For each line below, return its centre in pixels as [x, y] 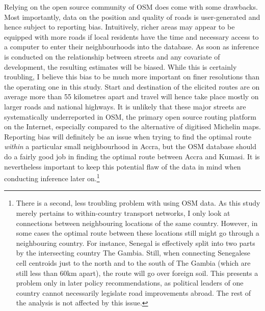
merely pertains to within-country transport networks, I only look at [123, 213]
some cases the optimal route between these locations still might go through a [138, 233]
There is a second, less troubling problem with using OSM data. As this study [138, 203]
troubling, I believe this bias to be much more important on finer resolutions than [132, 77]
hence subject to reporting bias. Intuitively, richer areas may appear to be [120, 27]
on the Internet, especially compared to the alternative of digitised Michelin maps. [132, 126]
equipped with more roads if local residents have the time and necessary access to [131, 36]
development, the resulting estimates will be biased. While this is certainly [121, 66]
